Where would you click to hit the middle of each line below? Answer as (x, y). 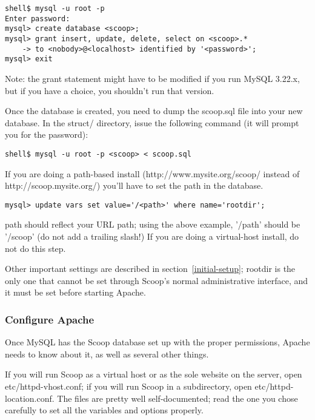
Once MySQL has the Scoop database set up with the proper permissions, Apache (157, 342)
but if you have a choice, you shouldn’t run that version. (110, 90)
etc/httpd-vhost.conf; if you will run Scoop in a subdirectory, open (128, 386)
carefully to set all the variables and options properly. (104, 410)
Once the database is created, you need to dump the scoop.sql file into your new (154, 111)
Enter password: (38, 19)
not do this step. (35, 248)
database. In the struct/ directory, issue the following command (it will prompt (152, 122)
